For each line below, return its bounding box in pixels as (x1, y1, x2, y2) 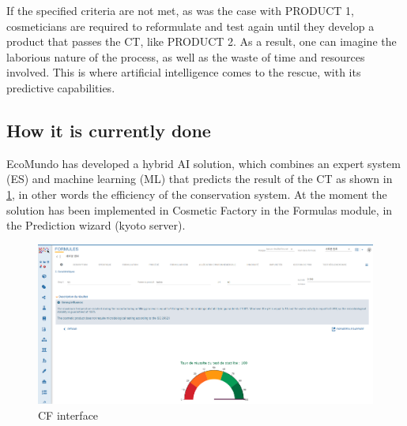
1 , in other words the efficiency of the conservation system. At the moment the (6, 185, 387, 202)
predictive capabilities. (6, 79, 115, 95)
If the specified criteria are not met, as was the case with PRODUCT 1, (6, 2, 354, 18)
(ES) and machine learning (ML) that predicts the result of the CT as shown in (6, 170, 393, 187)
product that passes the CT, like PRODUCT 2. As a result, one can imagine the (6, 33, 397, 50)
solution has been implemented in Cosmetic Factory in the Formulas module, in (6, 201, 393, 218)
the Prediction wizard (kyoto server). (6, 217, 186, 234)
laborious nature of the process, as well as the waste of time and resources (6, 48, 365, 65)
